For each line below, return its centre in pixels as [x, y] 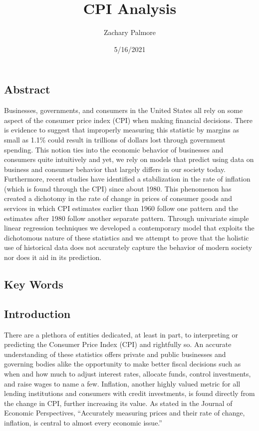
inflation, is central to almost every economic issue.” [83, 422]
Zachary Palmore [130, 32]
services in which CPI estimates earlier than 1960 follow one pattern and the [121, 208]
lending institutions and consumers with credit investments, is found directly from [129, 393]
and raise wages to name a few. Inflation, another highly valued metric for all [122, 383]
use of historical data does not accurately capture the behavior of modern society [128, 247]
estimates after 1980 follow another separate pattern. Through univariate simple [127, 218]
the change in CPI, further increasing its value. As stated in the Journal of [118, 403]
